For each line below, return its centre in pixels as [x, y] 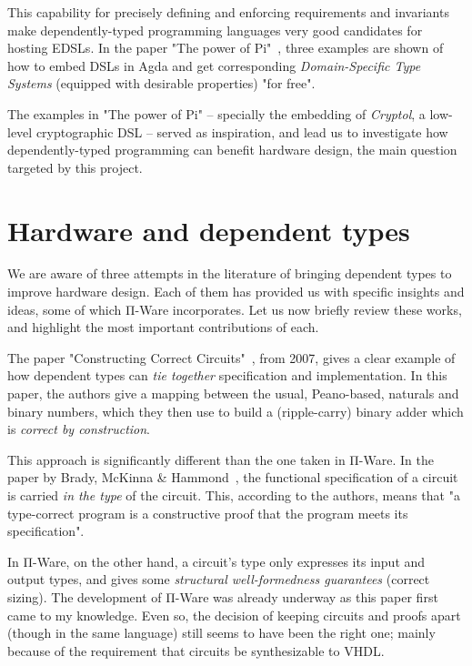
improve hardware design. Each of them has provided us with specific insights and [236, 292]
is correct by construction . [79, 429]
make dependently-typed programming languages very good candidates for [215, 30]
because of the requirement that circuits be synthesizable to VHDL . [196, 650]
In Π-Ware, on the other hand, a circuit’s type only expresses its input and [216, 561]
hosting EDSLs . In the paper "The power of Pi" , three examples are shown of [226, 48]
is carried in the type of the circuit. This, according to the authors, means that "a [234, 495]
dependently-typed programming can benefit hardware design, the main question [232, 150]
